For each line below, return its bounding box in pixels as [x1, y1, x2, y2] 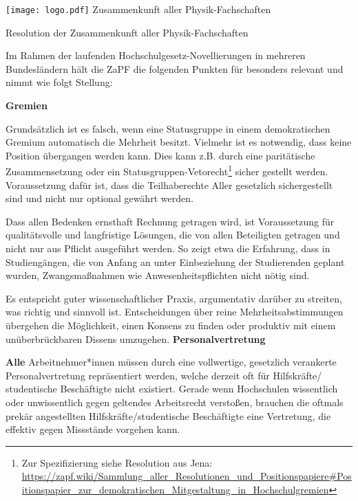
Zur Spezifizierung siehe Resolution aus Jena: [21, 455, 213, 469]
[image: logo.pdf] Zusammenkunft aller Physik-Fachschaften [6, 2, 271, 16]
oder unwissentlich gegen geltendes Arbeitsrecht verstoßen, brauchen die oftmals [6, 394, 344, 409]
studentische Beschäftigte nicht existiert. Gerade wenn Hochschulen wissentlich [6, 381, 338, 396]
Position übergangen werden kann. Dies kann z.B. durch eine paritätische [6, 148, 315, 162]
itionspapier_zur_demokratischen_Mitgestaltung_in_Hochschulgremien [21, 482, 329, 496]
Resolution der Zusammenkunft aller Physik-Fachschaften [6, 25, 249, 39]
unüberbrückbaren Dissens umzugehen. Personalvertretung [6, 331, 266, 346]
